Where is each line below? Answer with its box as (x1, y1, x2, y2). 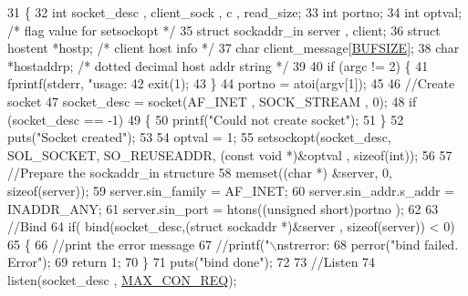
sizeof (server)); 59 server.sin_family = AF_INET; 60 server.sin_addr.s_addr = (7, 180, 455, 199)
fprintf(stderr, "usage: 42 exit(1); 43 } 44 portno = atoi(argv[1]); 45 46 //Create (7, 74, 455, 93)
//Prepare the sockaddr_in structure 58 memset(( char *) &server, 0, (7, 163, 392, 182)
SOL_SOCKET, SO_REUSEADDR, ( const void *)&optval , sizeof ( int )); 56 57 (7, 145, 452, 164)
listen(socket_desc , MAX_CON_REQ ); (7, 270, 237, 289)
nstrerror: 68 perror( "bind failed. (276, 234, 459, 253)
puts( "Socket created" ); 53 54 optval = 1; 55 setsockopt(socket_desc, (7, 128, 391, 147)
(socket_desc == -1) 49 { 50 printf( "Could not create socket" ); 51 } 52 (7, 109, 404, 128)
